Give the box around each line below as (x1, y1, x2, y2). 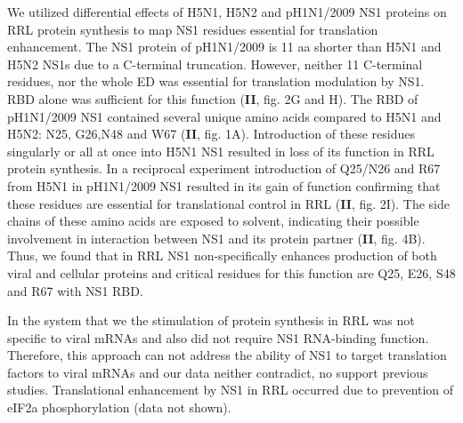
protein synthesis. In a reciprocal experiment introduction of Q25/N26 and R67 (7, 159, 441, 178)
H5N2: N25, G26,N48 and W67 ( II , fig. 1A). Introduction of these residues (7, 124, 415, 143)
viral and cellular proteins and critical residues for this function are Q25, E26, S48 (7, 263, 456, 282)
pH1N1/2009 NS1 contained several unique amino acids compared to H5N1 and (7, 107, 442, 125)
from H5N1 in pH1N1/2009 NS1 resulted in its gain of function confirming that (7, 176, 441, 195)
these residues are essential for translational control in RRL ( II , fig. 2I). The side (7, 194, 450, 212)
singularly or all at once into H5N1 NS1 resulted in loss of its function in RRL (7, 141, 435, 160)
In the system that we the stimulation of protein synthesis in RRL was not (7, 311, 415, 330)
